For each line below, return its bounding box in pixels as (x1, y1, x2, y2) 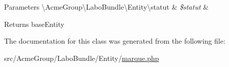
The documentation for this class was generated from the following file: (4, 36, 225, 46)
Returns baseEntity (4, 18, 65, 29)
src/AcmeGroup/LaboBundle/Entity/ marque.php (4, 52, 159, 63)
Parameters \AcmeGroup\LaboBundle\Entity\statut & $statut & (4, 2, 209, 12)
